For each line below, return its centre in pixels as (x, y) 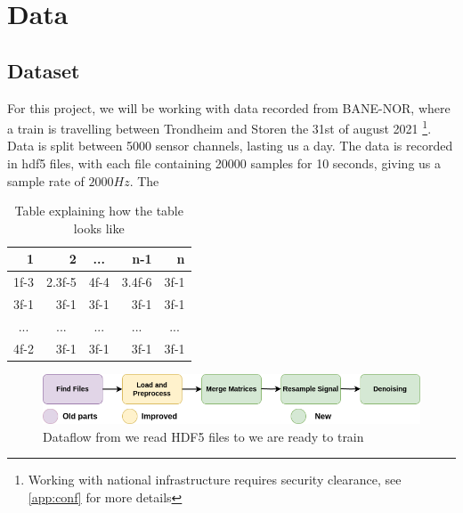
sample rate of (46, 180)
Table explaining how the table (99, 211)
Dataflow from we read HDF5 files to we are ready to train (203, 436)
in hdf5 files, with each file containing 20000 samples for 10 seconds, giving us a (224, 163)
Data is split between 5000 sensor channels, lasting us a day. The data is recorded (230, 146)
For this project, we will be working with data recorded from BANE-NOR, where (229, 107)
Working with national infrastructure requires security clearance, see (215, 480)
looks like (99, 228)
